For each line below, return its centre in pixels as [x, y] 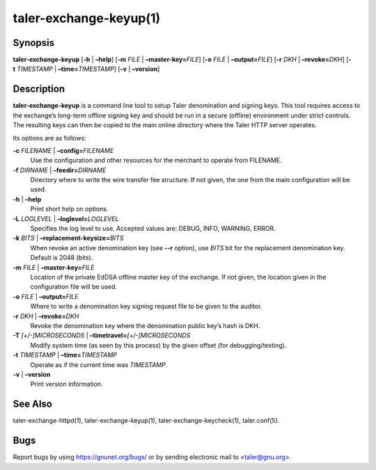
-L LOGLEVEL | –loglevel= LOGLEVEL [66, 218]
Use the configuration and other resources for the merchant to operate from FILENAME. [156, 161]
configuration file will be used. [74, 287]
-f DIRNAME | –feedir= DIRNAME [60, 170]
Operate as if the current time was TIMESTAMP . [99, 364]
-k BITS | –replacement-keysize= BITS [68, 238]
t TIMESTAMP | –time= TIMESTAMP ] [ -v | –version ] [86, 69]
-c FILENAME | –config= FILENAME [63, 150]
